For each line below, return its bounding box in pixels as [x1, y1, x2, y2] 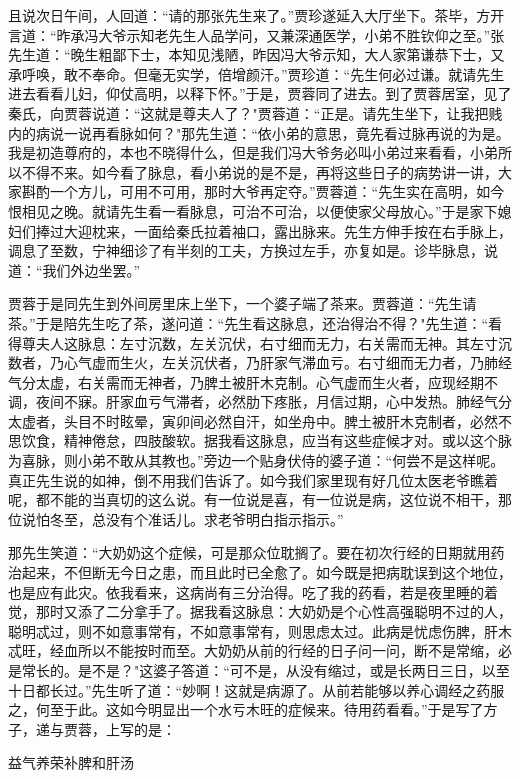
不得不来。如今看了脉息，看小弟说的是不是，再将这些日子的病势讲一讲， [21, 161, 498, 182]
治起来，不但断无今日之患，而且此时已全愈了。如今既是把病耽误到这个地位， [8, 562, 512, 583]
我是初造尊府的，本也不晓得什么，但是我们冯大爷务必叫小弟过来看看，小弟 [8, 142, 498, 163]
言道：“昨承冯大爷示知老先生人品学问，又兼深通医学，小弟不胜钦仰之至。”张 [8, 24, 505, 45]
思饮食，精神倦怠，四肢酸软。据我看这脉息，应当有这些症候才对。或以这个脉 [8, 430, 512, 451]
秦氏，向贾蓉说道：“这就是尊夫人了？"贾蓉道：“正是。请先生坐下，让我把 [8, 102, 489, 123]
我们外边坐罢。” [42, 259, 141, 280]
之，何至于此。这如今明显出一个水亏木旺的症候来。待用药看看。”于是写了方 [8, 699, 498, 720]
